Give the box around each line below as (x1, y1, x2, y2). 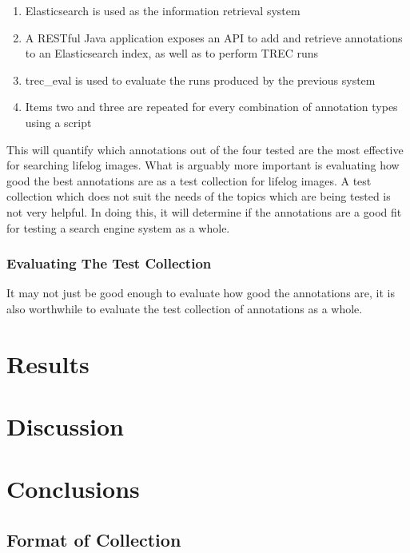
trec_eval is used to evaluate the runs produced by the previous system (25, 71, 376, 88)
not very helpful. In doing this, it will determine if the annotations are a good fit (6, 203, 402, 220)
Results (6, 347, 90, 380)
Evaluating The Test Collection (6, 253, 212, 273)
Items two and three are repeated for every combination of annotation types (25, 98, 398, 115)
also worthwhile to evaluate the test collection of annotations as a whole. (6, 300, 363, 316)
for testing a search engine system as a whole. (6, 219, 230, 236)
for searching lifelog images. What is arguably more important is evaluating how (6, 157, 400, 173)
